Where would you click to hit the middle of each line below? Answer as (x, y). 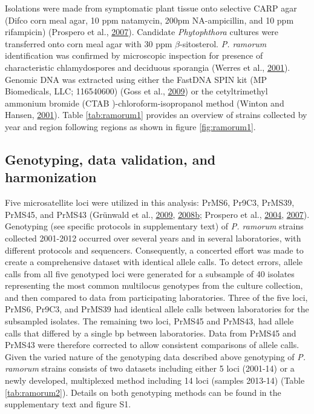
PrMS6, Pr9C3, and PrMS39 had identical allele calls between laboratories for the (157, 309)
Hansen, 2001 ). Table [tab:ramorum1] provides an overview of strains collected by (156, 115)
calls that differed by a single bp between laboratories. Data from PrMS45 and (151, 333)
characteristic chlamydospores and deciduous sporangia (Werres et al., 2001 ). (148, 67)
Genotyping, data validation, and (110, 159)
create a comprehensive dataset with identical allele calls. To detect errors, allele (154, 262)
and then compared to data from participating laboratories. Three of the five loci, (156, 297)
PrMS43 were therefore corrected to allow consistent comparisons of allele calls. (152, 345)
